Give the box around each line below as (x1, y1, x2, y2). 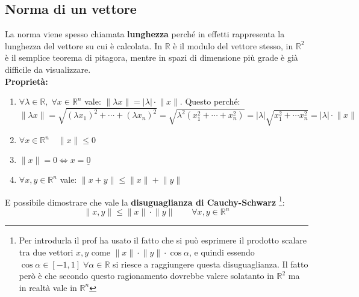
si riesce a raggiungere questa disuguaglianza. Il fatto (113, 257, 308, 270)
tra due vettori (19, 245, 73, 258)
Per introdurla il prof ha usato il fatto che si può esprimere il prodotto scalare (19, 234, 307, 246)
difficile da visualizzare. (5, 63, 91, 75)
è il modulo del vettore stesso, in (173, 39, 293, 52)
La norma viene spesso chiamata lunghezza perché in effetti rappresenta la (5, 28, 285, 40)
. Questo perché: (179, 95, 240, 108)
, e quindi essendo (189, 245, 255, 258)
